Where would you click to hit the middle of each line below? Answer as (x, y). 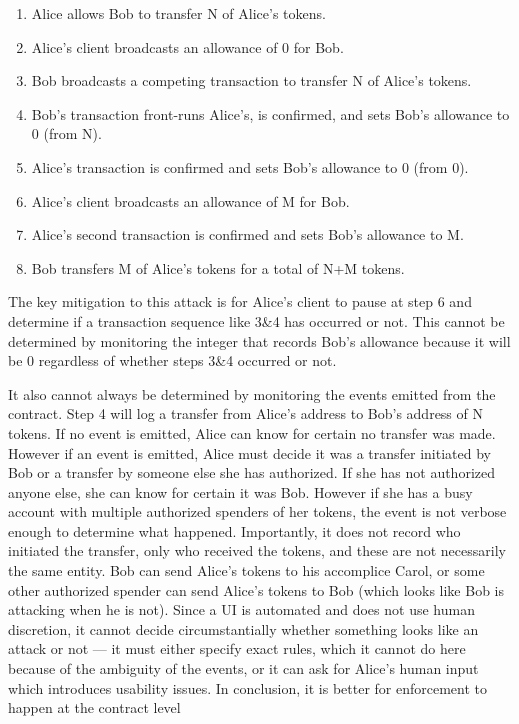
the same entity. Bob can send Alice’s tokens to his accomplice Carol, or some (246, 570)
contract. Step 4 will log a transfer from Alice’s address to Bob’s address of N (245, 413)
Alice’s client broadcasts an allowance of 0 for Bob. (187, 46)
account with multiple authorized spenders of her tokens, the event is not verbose (257, 511)
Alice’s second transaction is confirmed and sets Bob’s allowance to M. (247, 234)
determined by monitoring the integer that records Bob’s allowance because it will (259, 340)
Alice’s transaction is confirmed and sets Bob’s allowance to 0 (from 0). (250, 166)
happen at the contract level (94, 707)
